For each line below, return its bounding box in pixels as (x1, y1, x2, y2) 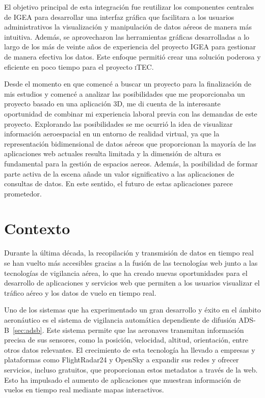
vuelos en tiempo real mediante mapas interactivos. (4, 384, 164, 395)
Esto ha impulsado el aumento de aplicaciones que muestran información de (4, 374, 241, 385)
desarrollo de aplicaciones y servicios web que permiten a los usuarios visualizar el (4, 277, 260, 288)
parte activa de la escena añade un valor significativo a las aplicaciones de (4, 168, 234, 179)
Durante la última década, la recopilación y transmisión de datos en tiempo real (4, 247, 254, 258)
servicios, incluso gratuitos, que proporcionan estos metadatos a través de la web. (4, 364, 258, 375)
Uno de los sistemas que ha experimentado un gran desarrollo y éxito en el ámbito (4, 304, 261, 315)
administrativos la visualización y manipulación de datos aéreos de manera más (4, 21, 252, 32)
